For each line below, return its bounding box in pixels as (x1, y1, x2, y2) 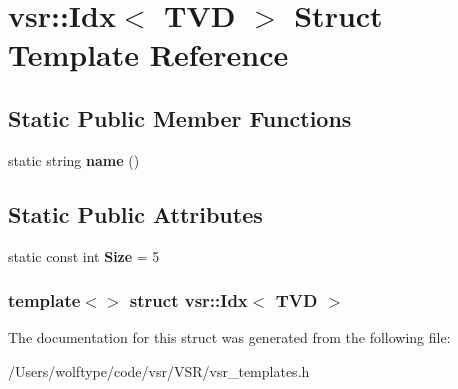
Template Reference (8, 34, 289, 75)
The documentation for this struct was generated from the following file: (8, 327, 451, 348)
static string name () (8, 149, 140, 170)
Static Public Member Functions (8, 102, 352, 133)
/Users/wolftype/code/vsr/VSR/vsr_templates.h (8, 360, 310, 381)
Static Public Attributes (8, 198, 263, 229)
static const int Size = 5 (8, 245, 160, 266)
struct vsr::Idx (129, 288, 248, 313)
